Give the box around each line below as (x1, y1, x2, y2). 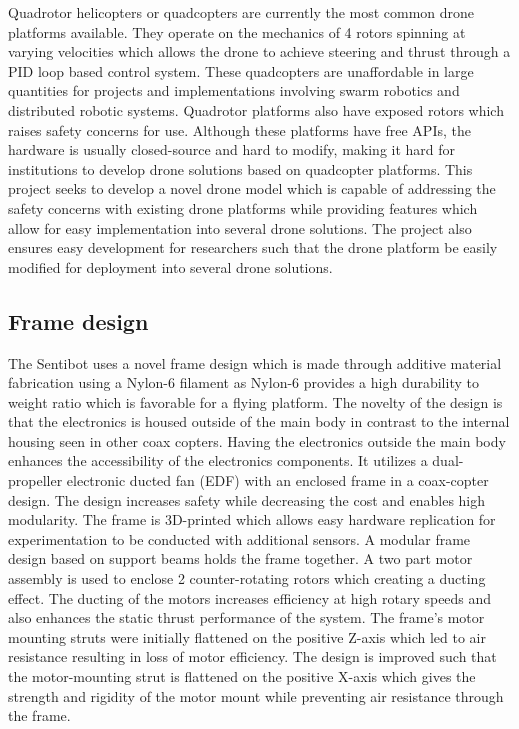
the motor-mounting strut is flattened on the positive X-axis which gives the (8, 666, 476, 687)
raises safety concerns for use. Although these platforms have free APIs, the (8, 119, 471, 140)
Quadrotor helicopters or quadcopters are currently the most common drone (8, 2, 475, 22)
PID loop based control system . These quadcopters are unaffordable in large (8, 60, 474, 81)
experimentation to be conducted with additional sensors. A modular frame (8, 528, 471, 549)
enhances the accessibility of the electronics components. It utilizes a (8, 450, 428, 471)
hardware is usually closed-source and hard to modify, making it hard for (8, 139, 456, 160)
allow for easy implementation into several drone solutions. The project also (8, 217, 472, 238)
